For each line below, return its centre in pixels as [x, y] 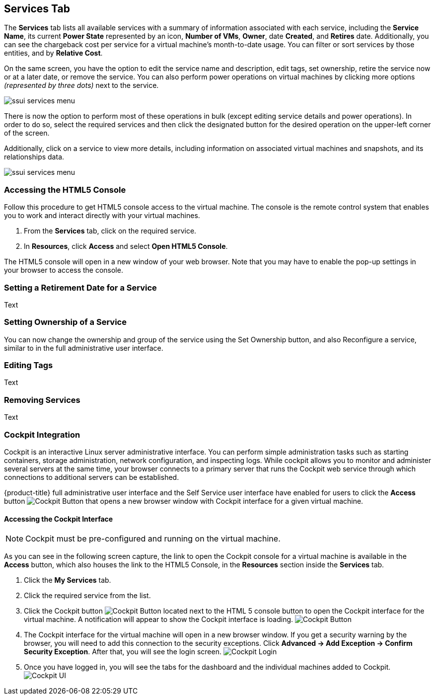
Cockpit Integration [42, 434]
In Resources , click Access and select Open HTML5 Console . [126, 246]
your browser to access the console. [64, 270]
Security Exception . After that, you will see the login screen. [123, 652]
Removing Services [42, 400]
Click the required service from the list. [87, 596]
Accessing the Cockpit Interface [59, 519]
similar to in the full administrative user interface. [84, 348]
